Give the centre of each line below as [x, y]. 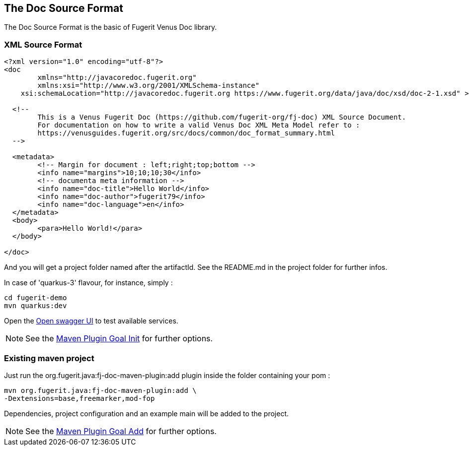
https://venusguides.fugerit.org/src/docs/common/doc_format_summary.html [186, 133]
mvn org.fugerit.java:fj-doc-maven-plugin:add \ [100, 390]
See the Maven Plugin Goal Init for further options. [119, 339]
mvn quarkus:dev [36, 306]
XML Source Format [43, 44]
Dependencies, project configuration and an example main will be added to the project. [147, 413]
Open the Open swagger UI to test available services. [91, 321]
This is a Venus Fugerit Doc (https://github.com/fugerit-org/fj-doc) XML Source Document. [222, 117]
